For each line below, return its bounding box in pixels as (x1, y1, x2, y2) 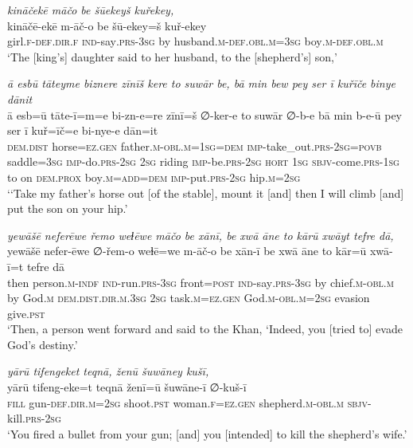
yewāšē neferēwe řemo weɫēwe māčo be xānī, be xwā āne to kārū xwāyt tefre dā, (7, 226, 394, 243)
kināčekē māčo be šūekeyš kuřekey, (7, 2, 174, 18)
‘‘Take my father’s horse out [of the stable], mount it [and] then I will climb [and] (7, 184, 404, 201)
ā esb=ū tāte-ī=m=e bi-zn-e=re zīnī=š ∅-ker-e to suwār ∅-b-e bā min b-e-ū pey (7, 106, 402, 123)
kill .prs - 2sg (7, 410, 61, 426)
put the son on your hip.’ (7, 200, 128, 217)
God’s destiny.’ (7, 336, 78, 352)
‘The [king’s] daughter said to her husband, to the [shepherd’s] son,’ (7, 48, 337, 65)
